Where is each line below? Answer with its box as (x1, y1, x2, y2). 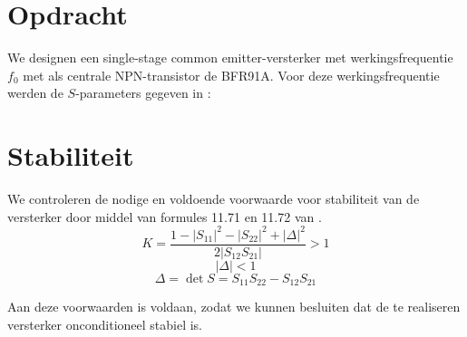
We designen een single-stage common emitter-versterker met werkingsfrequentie (7, 48, 453, 67)
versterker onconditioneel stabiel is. (7, 314, 203, 333)
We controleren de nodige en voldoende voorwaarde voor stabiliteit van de (7, 189, 420, 208)
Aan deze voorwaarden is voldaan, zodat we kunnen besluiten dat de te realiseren (7, 297, 461, 316)
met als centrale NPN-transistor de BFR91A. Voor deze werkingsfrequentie (23, 65, 440, 84)
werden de (7, 83, 63, 102)
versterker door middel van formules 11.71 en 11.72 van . (7, 207, 322, 226)
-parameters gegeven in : (75, 83, 211, 102)
